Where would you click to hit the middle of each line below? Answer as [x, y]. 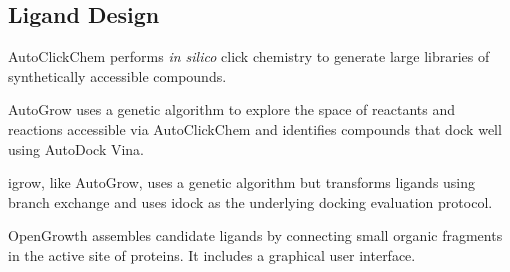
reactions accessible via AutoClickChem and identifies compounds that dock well [255, 128]
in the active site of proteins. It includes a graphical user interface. [212, 254]
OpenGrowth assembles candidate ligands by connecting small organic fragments [255, 235]
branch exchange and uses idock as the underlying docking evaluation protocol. [250, 201]
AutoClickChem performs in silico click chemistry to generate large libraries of [249, 56]
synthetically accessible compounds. [117, 75]
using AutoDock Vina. [76, 148]
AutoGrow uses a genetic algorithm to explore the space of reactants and [231, 109]
